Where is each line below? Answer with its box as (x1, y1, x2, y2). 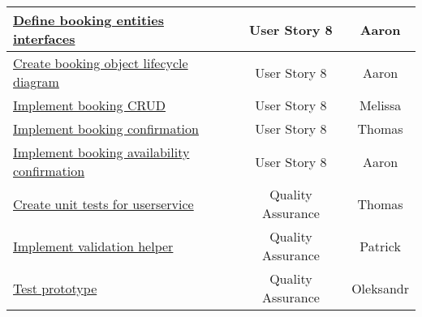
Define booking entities (13, 11, 164, 29)
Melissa (359, 96, 402, 114)
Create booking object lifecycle (13, 54, 188, 72)
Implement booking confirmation (13, 119, 199, 138)
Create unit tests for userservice (13, 194, 194, 213)
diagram (13, 72, 59, 91)
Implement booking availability (13, 143, 190, 161)
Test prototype (13, 278, 97, 298)
